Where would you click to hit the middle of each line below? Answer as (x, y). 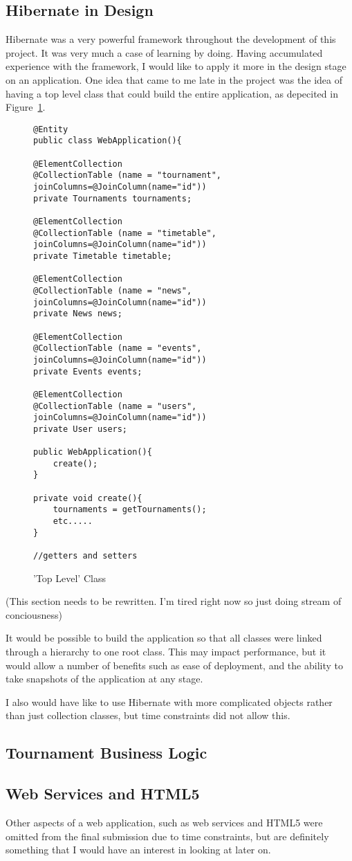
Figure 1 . (26, 107)
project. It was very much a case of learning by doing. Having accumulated (164, 52)
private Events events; (88, 371)
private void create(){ (88, 498)
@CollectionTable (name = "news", (113, 290)
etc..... (73, 522)
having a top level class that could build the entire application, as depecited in (172, 93)
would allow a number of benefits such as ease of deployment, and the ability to (174, 665)
